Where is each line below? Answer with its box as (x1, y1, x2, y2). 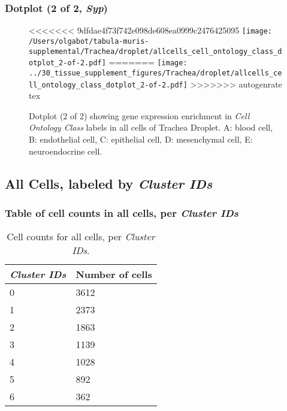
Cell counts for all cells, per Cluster (7, 229, 155, 244)
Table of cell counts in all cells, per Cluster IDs (5, 205, 238, 220)
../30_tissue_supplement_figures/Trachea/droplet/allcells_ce (29, 68, 282, 77)
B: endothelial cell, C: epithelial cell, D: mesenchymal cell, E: (29, 132, 253, 145)
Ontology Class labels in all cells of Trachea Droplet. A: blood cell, (29, 121, 273, 134)
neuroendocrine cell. (29, 144, 102, 157)
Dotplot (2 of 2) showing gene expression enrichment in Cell (29, 109, 250, 122)
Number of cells (75, 267, 152, 282)
